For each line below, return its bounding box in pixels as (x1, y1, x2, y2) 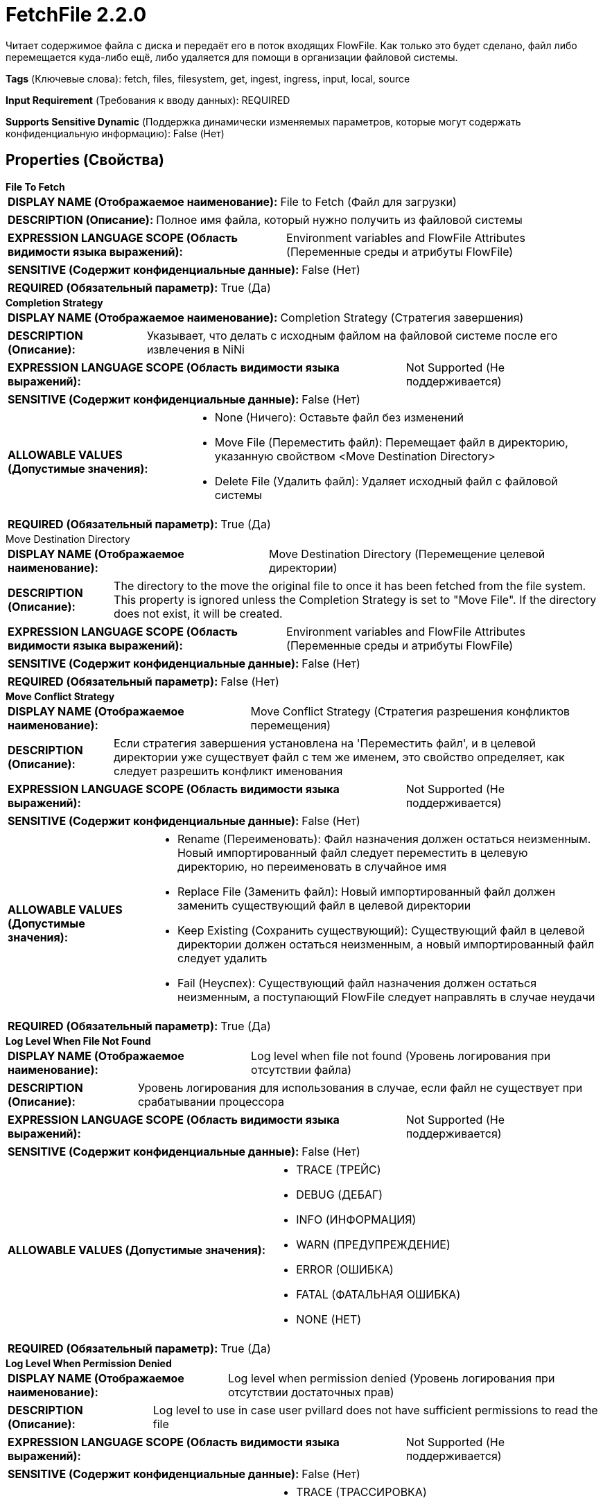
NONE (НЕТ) (296, 1312, 362, 1326)
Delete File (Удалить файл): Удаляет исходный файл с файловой (214, 474, 558, 488)
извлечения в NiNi (146, 342, 245, 356)
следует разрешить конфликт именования (113, 763, 343, 778)
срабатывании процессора (137, 1094, 285, 1109)
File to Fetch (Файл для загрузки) (280, 194, 457, 209)
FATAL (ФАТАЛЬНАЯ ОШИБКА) (296, 1287, 461, 1301)
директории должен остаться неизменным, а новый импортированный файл (177, 937, 595, 951)
